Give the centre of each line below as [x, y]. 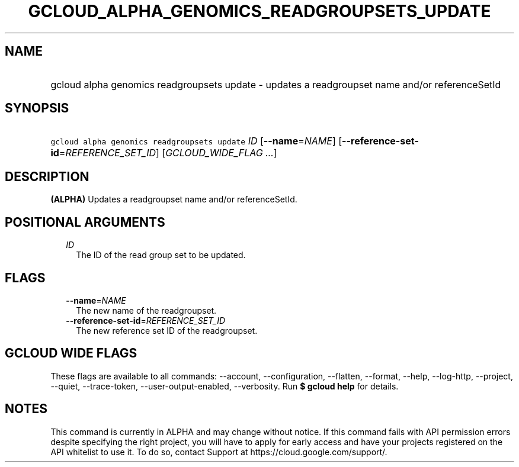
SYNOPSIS [37, 108]
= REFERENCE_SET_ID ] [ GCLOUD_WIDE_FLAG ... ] [168, 153]
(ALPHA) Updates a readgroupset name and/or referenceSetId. [174, 199]
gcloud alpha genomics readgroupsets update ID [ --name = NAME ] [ [196, 141]
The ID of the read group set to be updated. [161, 255]
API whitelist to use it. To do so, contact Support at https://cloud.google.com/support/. [219, 452]
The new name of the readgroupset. [146, 310]
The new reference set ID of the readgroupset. [167, 330]
